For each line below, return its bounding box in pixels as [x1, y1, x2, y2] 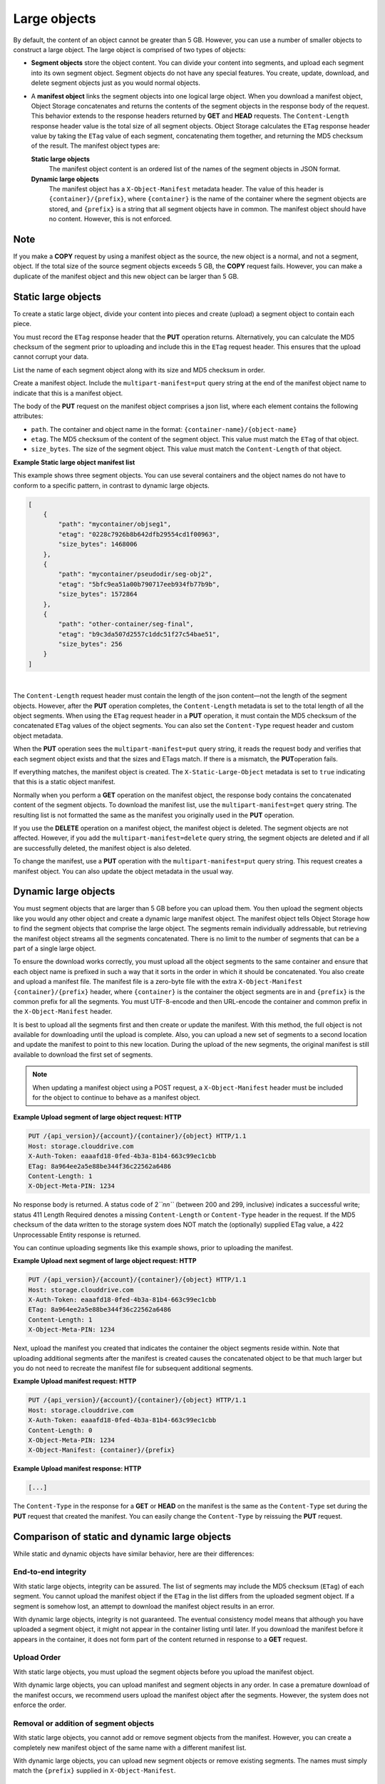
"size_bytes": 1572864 [58, 590, 138, 599]
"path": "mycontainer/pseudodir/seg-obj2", [58, 570, 213, 578]
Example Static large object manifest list [13, 457, 135, 467]
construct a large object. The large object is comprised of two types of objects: [13, 45, 246, 54]
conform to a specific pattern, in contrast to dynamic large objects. [13, 481, 210, 490]
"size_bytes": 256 [58, 640, 123, 649]
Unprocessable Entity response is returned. [13, 1230, 141, 1239]
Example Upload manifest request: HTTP [13, 1377, 137, 1386]
